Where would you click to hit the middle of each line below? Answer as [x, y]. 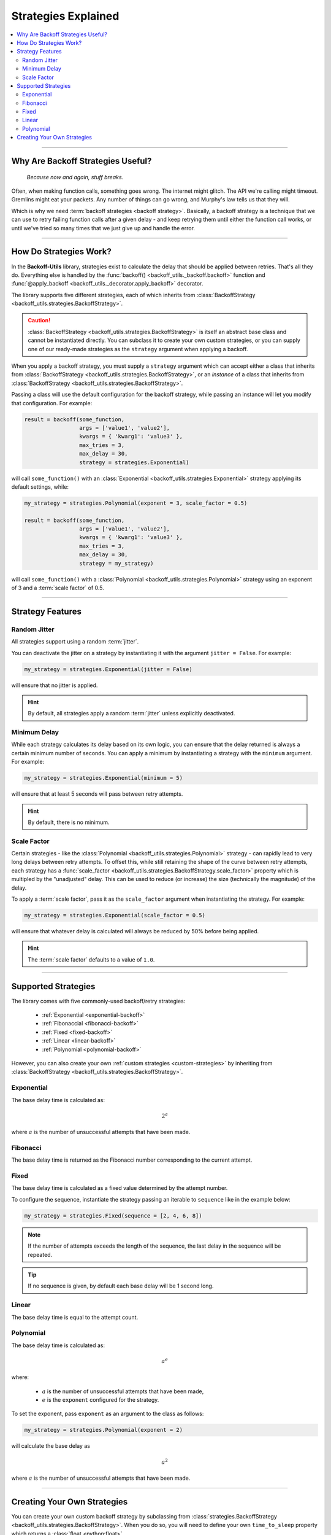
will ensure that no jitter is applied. [55, 685]
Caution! [39, 321]
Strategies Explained [65, 16]
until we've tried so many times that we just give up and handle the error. [103, 228]
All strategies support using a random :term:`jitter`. [75, 642]
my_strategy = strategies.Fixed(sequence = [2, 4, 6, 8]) [113, 1215]
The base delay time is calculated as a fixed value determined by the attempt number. [120, 1188]
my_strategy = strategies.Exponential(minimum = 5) [104, 778]
